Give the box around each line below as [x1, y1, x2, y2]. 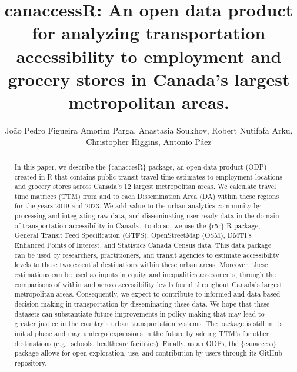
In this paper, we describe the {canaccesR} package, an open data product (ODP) [14, 161, 267, 171]
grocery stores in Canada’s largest [8, 67, 290, 91]
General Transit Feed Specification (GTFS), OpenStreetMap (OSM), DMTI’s [14, 230, 252, 240]
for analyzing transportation [32, 21, 266, 45]
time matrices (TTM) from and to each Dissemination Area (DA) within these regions [14, 191, 279, 201]
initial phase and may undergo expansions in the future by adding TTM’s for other [14, 328, 269, 338]
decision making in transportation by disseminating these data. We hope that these [14, 299, 270, 309]
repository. [14, 357, 47, 367]
